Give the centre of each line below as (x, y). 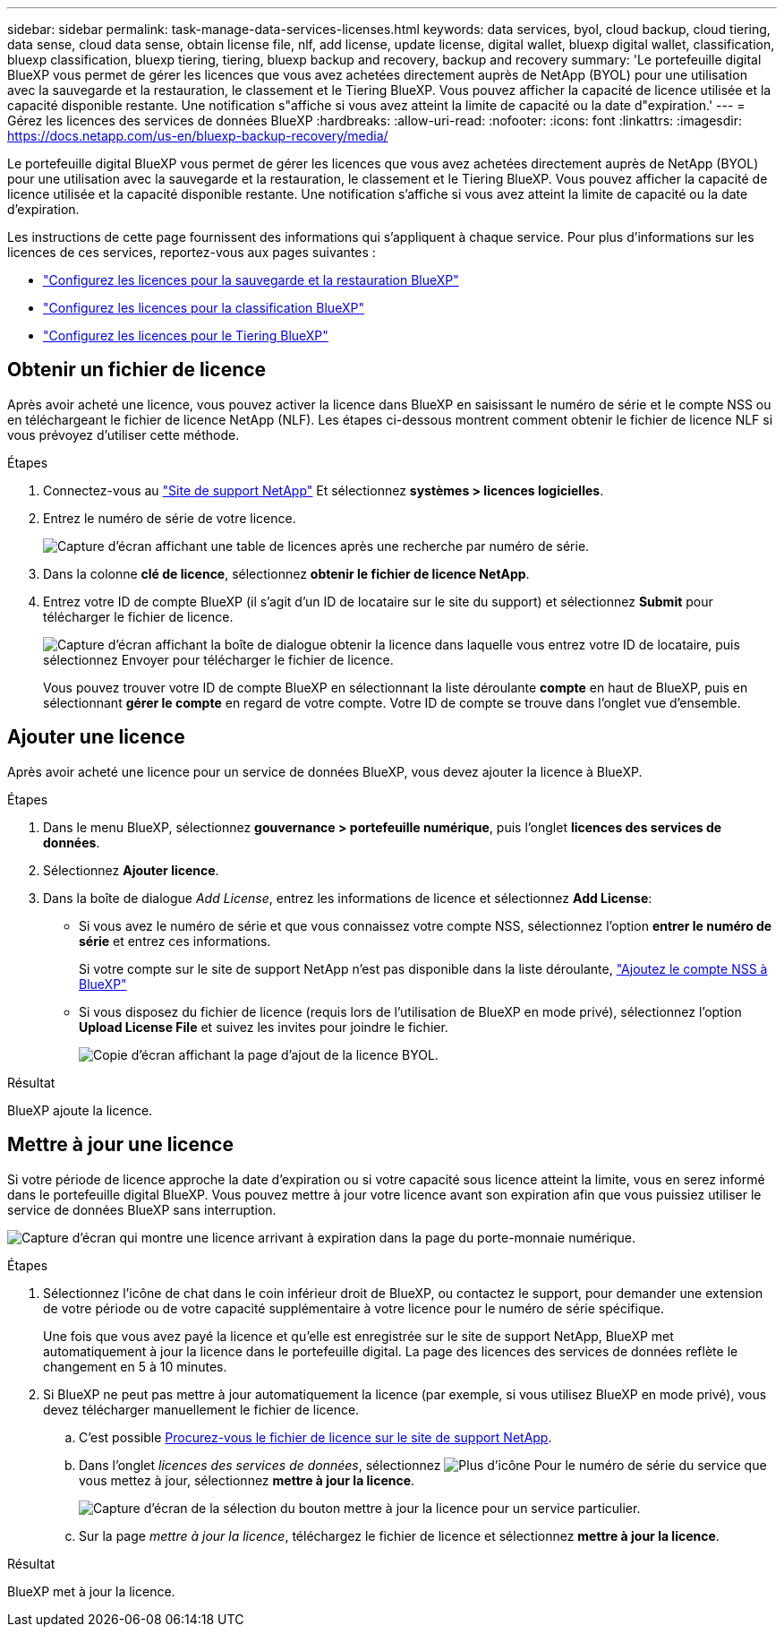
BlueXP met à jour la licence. (91, 1591)
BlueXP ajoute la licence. (80, 1110)
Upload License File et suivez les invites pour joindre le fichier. (264, 1027)
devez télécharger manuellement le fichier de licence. (201, 1409)
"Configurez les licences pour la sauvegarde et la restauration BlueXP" (251, 280)
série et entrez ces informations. (175, 941)
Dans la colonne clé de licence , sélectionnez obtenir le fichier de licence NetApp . (286, 573)
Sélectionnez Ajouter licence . (131, 870)
